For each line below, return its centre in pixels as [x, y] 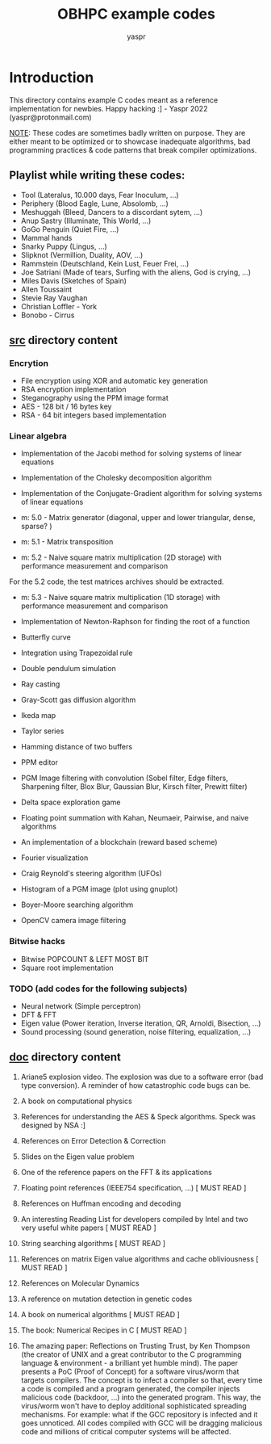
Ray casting [40, 684]
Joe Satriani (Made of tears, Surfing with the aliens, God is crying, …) [136, 272]
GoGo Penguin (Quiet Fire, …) [70, 229]
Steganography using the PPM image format [94, 398]
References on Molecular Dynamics [80, 1283]
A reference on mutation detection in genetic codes [106, 1299]
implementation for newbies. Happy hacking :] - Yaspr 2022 [108, 108]
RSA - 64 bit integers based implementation [94, 415]
